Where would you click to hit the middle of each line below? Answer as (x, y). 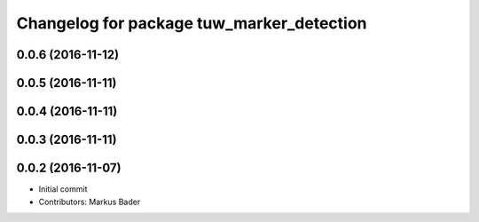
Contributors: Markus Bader (90, 202)
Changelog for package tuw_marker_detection (192, 23)
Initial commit (63, 189)
